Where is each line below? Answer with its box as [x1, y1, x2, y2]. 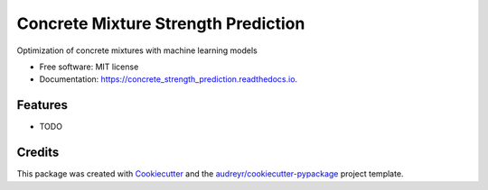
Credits [16, 145, 60, 160]
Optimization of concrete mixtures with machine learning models [16, 45, 258, 56]
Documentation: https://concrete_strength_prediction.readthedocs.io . [39, 74, 298, 85]
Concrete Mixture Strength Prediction [16, 14, 305, 33]
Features [16, 97, 68, 113]
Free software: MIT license [39, 61, 139, 72]
